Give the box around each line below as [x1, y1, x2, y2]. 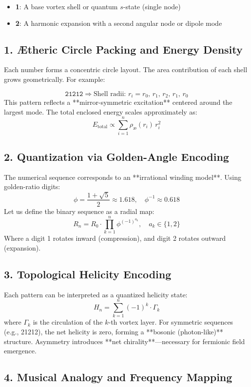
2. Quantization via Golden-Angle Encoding [4, 149, 229, 164]
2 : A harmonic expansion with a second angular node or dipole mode [15, 18, 222, 28]
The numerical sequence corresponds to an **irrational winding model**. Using [4, 172, 242, 182]
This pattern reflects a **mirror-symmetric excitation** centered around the [4, 97, 232, 107]
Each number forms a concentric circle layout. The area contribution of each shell [4, 64, 248, 75]
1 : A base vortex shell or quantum [15, 1, 118, 11]
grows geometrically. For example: [4, 74, 105, 84]
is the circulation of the [33, 317, 103, 327]
